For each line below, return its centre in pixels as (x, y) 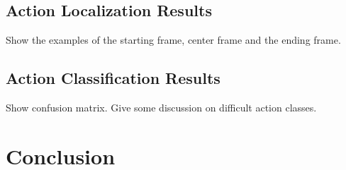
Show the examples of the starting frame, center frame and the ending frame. (173, 40)
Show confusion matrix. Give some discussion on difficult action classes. (161, 107)
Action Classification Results (113, 78)
